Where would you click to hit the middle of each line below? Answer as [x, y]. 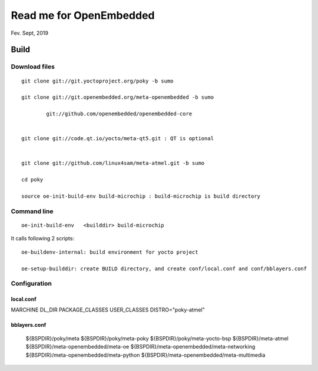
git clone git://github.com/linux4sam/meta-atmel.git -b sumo [113, 163]
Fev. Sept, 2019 [29, 33]
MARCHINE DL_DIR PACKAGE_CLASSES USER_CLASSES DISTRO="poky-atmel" [108, 310]
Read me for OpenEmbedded [83, 15]
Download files [33, 67]
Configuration [32, 284]
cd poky [32, 180]
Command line [32, 211]
